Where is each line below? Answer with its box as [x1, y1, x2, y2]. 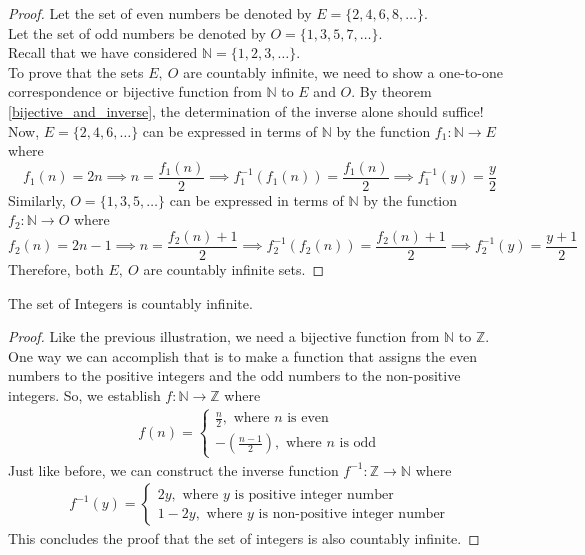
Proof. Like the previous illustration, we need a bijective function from [8, 326, 440, 347]
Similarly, [8, 189, 66, 210]
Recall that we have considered [8, 42, 198, 63]
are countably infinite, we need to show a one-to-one [183, 61, 503, 82]
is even [287, 411, 329, 426]
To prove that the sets [8, 61, 144, 82]
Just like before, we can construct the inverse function [8, 459, 339, 480]
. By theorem [351, 81, 432, 102]
